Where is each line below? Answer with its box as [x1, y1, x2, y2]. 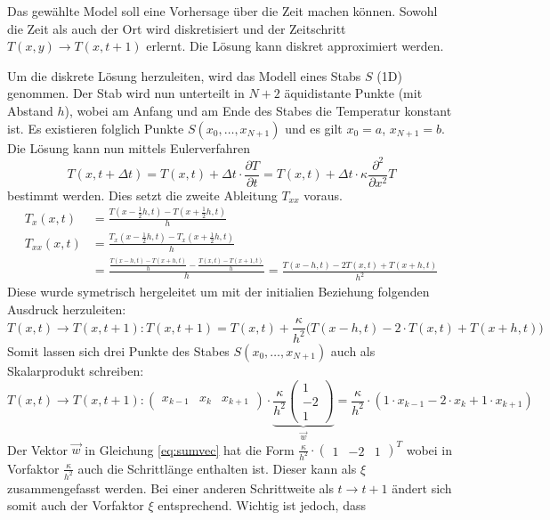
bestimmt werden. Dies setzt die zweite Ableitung [7, 185, 278, 204]
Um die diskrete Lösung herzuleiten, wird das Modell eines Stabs [7, 66, 361, 85]
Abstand [7, 101, 53, 119]
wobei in [406, 440, 452, 459]
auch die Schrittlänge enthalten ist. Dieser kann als [77, 459, 357, 477]
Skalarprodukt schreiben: [7, 361, 144, 379]
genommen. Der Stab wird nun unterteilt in [7, 84, 245, 102]
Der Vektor [7, 440, 68, 459]
